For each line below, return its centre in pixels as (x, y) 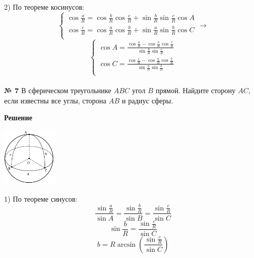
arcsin (126, 244)
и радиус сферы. (147, 100)
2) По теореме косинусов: (44, 7)
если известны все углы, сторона (55, 100)
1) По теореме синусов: (41, 198)
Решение (18, 117)
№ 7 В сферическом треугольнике (58, 90)
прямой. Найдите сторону (195, 90)
